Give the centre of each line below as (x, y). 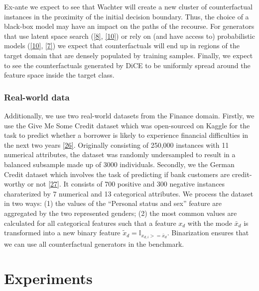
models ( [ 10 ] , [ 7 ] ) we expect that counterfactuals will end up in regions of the (122, 46)
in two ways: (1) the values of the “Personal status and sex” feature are (113, 203)
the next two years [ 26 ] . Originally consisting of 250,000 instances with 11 (117, 145)
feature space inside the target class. (59, 75)
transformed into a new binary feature (62, 233)
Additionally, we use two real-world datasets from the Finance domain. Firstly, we (129, 115)
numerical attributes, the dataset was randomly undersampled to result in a (120, 154)
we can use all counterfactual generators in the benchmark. (94, 244)
